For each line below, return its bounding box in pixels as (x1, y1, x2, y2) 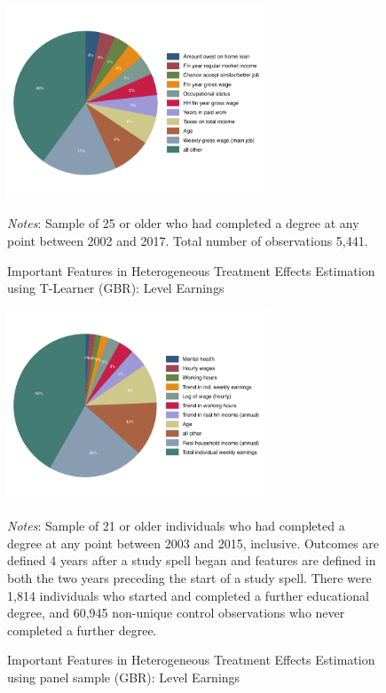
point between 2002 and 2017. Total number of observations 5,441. (7, 232, 368, 250)
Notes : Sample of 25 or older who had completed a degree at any (7, 214, 359, 232)
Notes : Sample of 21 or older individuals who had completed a (7, 516, 345, 535)
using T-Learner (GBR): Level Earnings (7, 279, 225, 297)
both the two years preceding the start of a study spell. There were (7, 569, 372, 587)
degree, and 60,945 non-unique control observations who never (7, 603, 345, 622)
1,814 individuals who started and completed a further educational (7, 586, 369, 604)
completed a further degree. (7, 620, 157, 639)
